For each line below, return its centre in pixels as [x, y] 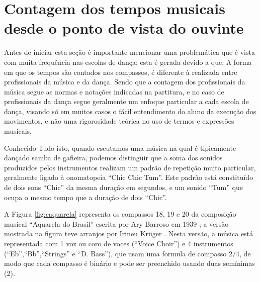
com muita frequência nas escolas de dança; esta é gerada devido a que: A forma [128, 62]
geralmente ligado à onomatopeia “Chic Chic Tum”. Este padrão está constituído [129, 177]
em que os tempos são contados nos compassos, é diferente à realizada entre [121, 72]
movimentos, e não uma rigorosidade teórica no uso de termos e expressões [119, 121]
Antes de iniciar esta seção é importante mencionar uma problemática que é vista [129, 52]
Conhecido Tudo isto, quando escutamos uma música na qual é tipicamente [120, 148]
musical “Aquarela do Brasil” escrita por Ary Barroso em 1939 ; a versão [116, 223]
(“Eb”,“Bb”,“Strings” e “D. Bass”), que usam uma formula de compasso [115, 253]
